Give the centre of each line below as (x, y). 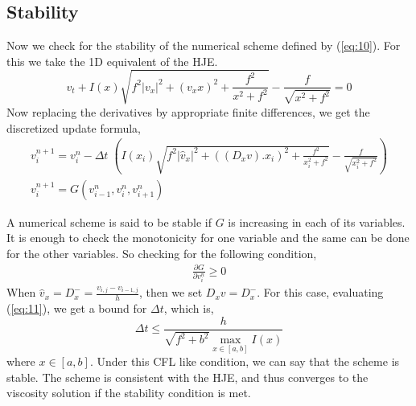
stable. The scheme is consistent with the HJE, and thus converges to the (187, 377)
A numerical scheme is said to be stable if (109, 221)
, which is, (189, 308)
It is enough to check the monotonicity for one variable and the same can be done (208, 238)
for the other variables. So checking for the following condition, (162, 253)
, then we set (171, 292)
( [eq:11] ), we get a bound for (77, 308)
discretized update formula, (74, 127)
